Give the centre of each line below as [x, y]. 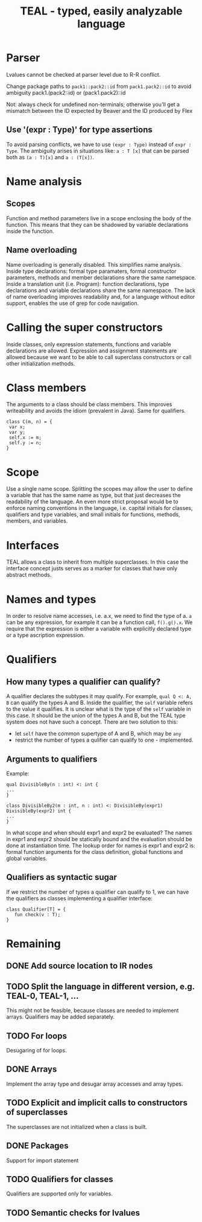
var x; [17, 427]
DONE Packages [37, 1146]
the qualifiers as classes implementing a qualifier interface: [79, 898]
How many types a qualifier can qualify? [84, 682]
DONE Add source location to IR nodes [80, 966]
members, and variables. [37, 521]
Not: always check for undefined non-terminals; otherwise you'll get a [93, 104]
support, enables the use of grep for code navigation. [73, 303]
